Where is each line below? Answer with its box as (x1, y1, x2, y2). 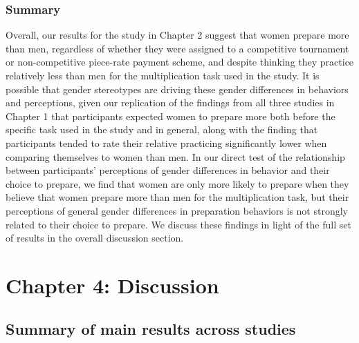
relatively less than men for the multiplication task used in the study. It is (6, 68, 320, 82)
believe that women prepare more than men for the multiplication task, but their (6, 190, 349, 204)
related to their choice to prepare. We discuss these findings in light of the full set (6, 217, 351, 231)
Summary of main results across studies (6, 318, 296, 340)
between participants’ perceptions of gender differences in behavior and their (6, 163, 330, 177)
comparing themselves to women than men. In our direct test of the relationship (6, 149, 345, 164)
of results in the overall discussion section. (6, 231, 184, 245)
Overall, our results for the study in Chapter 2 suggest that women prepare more (6, 28, 349, 42)
